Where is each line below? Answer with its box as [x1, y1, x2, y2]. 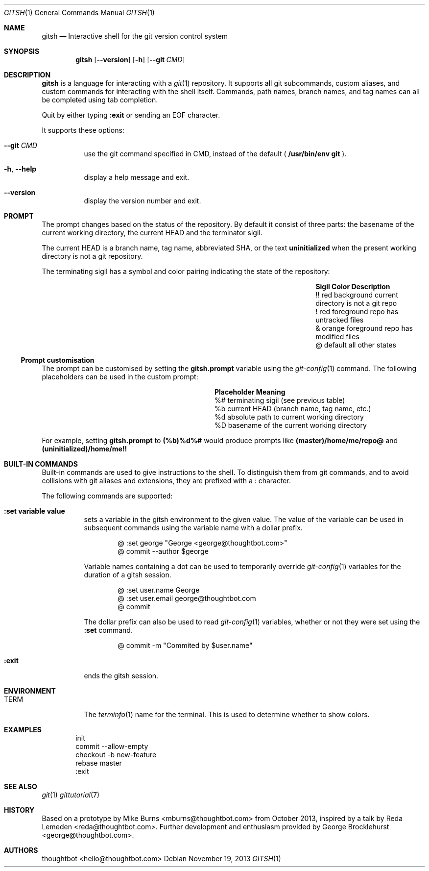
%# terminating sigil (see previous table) [214, 396, 345, 404]
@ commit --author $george [118, 547, 209, 555]
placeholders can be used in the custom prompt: [42, 373, 198, 381]
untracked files [315, 316, 364, 324]
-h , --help [4, 165, 37, 173]
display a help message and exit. [84, 173, 190, 181]
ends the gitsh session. [84, 672, 159, 680]
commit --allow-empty [75, 742, 148, 750]
